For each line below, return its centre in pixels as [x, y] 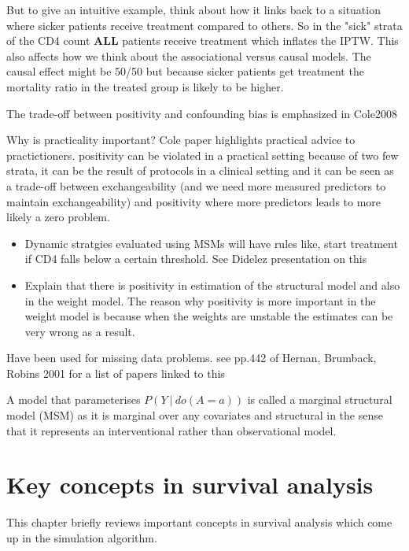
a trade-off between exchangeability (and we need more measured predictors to [196, 185]
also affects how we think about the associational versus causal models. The [189, 55]
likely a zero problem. [58, 217]
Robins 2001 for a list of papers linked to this [116, 373]
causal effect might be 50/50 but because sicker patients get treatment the [185, 71]
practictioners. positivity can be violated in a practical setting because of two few [203, 155]
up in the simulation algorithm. [82, 537]
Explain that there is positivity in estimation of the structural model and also [212, 285]
